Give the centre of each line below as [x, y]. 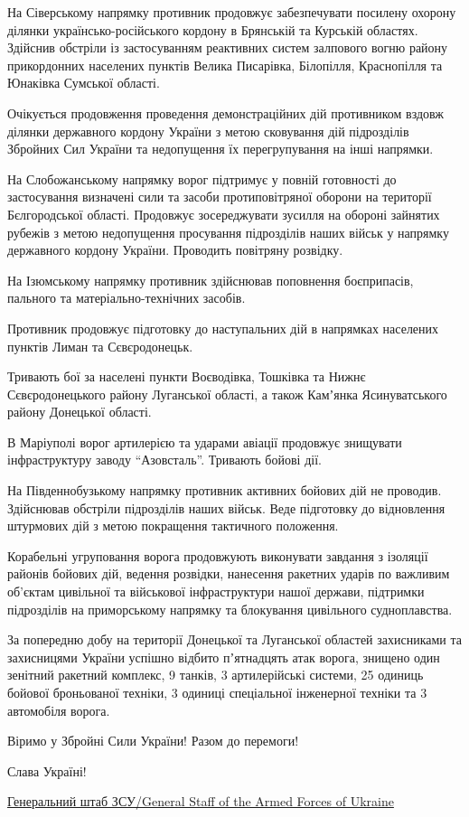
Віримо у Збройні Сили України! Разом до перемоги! [153, 741]
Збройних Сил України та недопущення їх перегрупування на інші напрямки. [220, 149]
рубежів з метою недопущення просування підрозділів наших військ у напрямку [228, 232]
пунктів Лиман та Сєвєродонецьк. [100, 346]
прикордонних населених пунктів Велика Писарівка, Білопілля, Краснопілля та [225, 65]
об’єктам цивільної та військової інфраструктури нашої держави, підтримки [216, 592]
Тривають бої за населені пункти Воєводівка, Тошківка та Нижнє [187, 376]
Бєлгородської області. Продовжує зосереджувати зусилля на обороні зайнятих [224, 214]
